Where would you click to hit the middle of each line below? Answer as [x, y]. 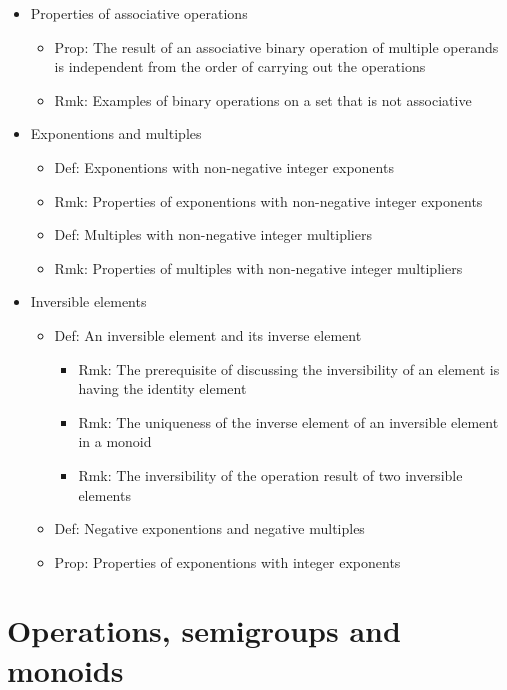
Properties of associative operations [139, 13]
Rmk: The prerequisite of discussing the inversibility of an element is [289, 368]
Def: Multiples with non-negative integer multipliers [213, 234]
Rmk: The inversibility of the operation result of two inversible [270, 474]
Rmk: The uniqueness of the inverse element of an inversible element [288, 421]
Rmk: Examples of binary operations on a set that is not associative [263, 99]
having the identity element [162, 388]
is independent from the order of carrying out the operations [240, 66]
